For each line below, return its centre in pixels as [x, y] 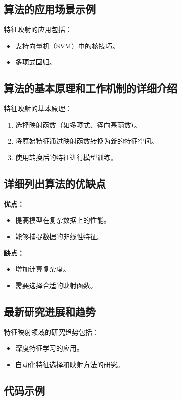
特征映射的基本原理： [38, 108]
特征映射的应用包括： [38, 29]
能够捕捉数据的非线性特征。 [59, 236]
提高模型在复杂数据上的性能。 [63, 220]
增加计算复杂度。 [42, 269]
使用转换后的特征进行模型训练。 [66, 157]
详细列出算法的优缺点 [55, 183]
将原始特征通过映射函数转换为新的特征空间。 [87, 141]
